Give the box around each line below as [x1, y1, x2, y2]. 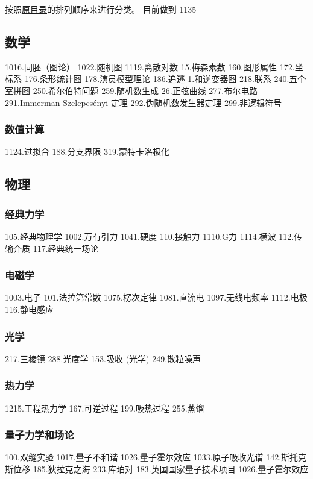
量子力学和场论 [5, 427, 74, 442]
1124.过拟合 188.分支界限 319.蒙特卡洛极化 [5, 145, 169, 158]
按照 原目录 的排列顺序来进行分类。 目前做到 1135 [5, 3, 197, 15]
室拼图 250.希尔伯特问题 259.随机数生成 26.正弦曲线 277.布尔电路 [5, 84, 258, 96]
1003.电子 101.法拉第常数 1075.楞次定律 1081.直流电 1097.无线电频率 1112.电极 [5, 291, 308, 304]
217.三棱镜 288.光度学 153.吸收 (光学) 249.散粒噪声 [5, 352, 201, 365]
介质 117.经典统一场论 [13, 242, 99, 254]
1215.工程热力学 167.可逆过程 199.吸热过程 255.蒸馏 [5, 401, 204, 414]
